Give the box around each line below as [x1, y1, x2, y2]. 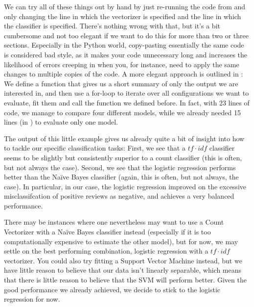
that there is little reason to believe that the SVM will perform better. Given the [4, 275, 247, 285]
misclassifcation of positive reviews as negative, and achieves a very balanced [4, 191, 234, 201]
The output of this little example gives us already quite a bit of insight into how [4, 133, 245, 143]
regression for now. [4, 294, 60, 304]
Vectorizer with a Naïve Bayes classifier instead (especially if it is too [4, 227, 211, 237]
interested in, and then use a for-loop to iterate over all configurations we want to [4, 88, 249, 98]
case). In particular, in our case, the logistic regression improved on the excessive [4, 181, 246, 191]
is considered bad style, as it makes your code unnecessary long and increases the [4, 49, 248, 59]
